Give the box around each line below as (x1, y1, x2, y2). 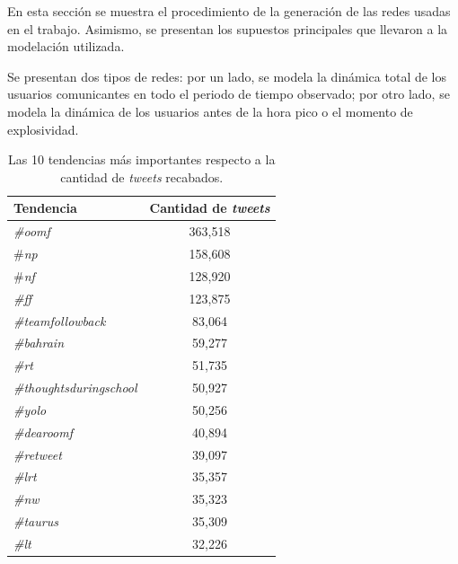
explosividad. (7, 119, 79, 138)
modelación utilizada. (7, 37, 125, 56)
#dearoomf (13, 422, 74, 441)
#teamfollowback (13, 311, 106, 330)
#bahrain (13, 333, 64, 352)
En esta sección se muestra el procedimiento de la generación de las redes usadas (7, 2, 451, 20)
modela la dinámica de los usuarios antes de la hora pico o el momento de (7, 101, 413, 120)
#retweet (13, 445, 62, 463)
